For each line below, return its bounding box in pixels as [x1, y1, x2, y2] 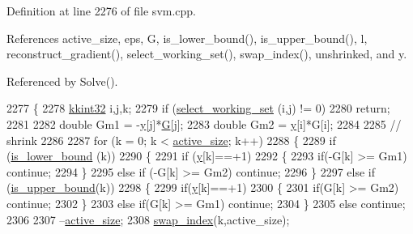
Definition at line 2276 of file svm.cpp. [6, 2, 197, 19]
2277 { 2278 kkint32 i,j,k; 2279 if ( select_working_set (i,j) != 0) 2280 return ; [6, 100, 390, 117]
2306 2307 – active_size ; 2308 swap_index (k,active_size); [6, 211, 290, 228]
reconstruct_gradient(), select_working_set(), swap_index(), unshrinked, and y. [6, 45, 407, 62]
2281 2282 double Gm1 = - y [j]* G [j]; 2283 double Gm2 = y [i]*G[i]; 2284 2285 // [6, 115, 402, 132]
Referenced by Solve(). [6, 72, 118, 89]
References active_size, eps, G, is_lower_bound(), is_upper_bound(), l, [6, 29, 368, 46]
